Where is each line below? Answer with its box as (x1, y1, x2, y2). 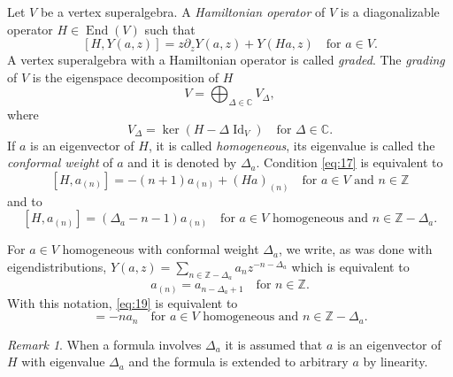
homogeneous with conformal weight (62, 240, 259, 258)
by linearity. (363, 352, 428, 371)
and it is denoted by (127, 153, 237, 172)
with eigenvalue (21, 352, 105, 371)
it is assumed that (225, 335, 323, 353)
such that (144, 19, 196, 38)
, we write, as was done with (278, 240, 433, 258)
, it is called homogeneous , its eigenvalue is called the (148, 135, 435, 154)
